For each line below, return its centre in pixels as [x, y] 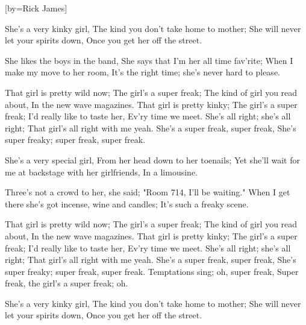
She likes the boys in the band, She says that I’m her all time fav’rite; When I [149, 60]
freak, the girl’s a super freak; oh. [67, 283]
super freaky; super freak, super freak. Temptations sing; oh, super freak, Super [152, 271]
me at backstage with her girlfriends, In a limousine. [101, 172]
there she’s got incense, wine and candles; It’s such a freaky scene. [127, 204]
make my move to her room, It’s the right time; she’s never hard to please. [142, 72]
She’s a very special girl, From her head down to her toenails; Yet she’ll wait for [152, 159]
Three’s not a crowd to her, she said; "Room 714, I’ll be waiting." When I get [148, 192]
